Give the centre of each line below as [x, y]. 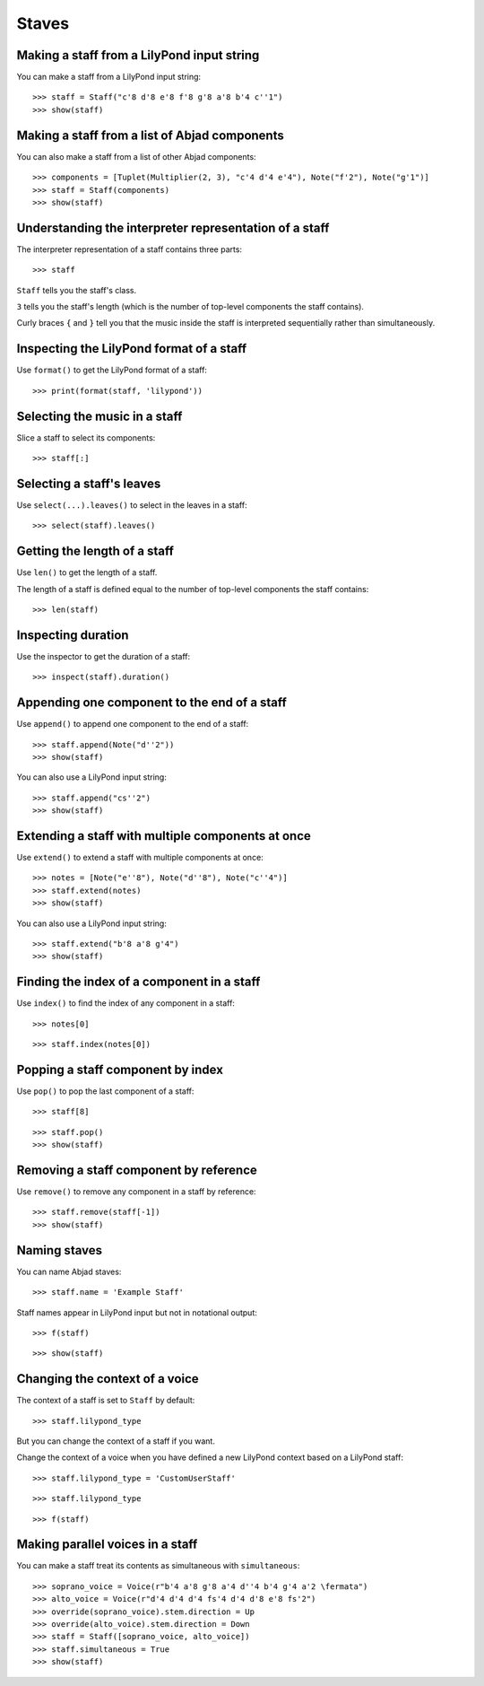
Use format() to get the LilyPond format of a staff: [112, 370]
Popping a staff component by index [120, 1069]
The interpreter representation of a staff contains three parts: [129, 249]
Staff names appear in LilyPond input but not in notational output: [137, 1312]
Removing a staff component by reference [137, 1170]
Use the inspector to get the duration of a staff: [104, 656]
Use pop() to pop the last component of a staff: [105, 1091]
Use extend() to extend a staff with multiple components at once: [140, 858]
